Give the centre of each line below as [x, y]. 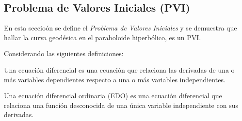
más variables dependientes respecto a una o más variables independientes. [115, 79]
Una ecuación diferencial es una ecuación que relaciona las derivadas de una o [119, 69]
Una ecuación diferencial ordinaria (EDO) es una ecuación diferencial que [113, 96]
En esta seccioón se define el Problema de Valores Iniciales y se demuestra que [121, 28]
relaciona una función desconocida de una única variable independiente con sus [121, 105]
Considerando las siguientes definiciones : [64, 53]
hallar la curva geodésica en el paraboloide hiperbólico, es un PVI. [103, 37]
